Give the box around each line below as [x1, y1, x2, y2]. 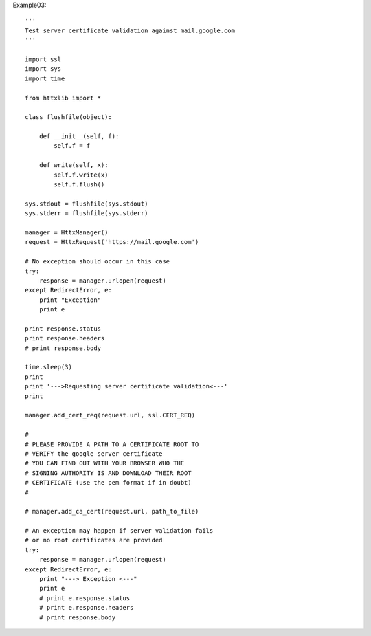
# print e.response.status [38, 594, 131, 602]
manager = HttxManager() [25, 228, 109, 237]
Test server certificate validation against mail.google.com [25, 26, 235, 34]
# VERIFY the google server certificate [25, 450, 163, 457]
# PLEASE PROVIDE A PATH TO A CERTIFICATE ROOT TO [25, 440, 199, 448]
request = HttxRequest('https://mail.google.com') [25, 238, 199, 246]
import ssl [25, 55, 62, 63]
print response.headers [25, 334, 105, 342]
